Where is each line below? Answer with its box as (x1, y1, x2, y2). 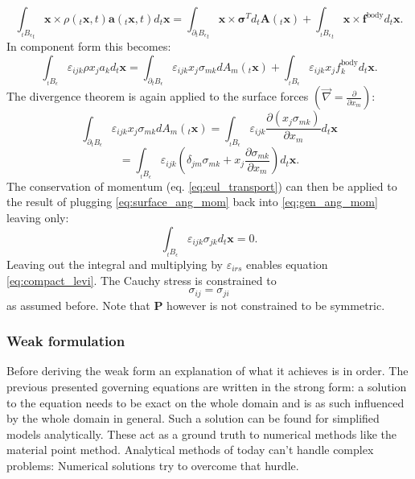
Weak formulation (6, 331, 125, 351)
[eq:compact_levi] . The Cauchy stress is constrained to (6, 271, 277, 288)
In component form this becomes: (6, 38, 171, 55)
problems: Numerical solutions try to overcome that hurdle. (6, 456, 299, 473)
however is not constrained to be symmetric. (166, 296, 385, 313)
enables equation (246, 255, 328, 272)
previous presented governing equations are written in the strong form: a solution (6, 378, 407, 394)
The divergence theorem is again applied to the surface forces (6, 88, 309, 105)
